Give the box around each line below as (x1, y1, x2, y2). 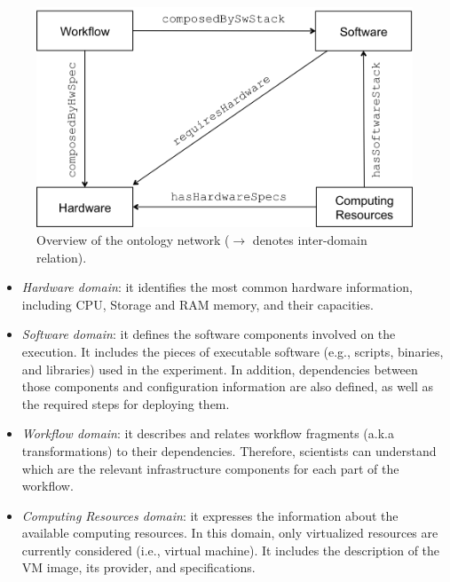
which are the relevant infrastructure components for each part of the (21, 459, 399, 477)
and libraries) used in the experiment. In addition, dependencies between (21, 359, 418, 378)
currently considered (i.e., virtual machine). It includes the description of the (21, 540, 440, 559)
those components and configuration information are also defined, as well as (21, 377, 434, 396)
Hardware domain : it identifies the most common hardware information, (21, 278, 413, 296)
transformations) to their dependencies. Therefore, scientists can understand (21, 441, 437, 460)
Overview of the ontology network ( (36, 230, 230, 248)
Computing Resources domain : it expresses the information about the (21, 506, 399, 524)
